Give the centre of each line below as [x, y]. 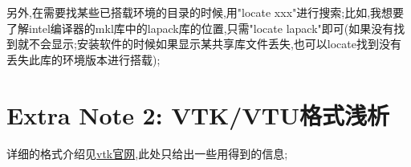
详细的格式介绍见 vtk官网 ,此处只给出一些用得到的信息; [147, 153]
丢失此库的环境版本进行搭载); [83, 59]
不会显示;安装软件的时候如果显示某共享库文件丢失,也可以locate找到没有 [215, 44]
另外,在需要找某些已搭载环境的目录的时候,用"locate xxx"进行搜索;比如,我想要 [205, 12]
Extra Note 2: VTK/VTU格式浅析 [198, 114]
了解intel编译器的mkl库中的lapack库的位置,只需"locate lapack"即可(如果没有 [200, 28]
